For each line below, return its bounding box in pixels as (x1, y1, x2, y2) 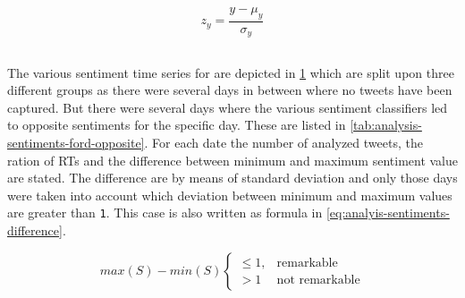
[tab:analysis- (350, 115, 422, 134)
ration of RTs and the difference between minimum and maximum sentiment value (7, 150, 459, 169)
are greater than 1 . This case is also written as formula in (7, 203, 323, 222)
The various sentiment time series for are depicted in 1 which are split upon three (7, 63, 454, 81)
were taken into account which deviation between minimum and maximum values (7, 185, 452, 204)
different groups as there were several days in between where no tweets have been (7, 81, 452, 99)
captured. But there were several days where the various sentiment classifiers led (7, 98, 448, 116)
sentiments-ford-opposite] (7, 133, 145, 152)
